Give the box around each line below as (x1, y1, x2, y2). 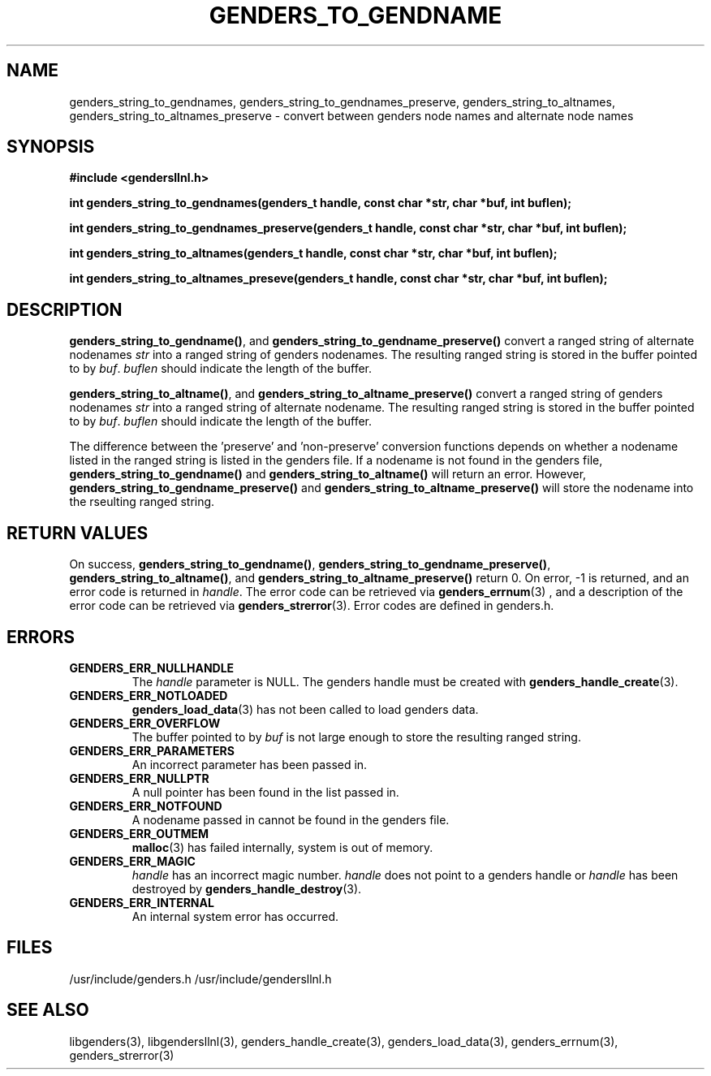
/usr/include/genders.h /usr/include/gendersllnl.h (69, 971, 332, 986)
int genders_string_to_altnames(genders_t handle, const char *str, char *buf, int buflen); (69, 246, 558, 261)
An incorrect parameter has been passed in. (131, 757, 368, 771)
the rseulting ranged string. (69, 495, 215, 509)
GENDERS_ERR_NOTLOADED (69, 688, 228, 702)
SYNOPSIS (6, 136, 95, 158)
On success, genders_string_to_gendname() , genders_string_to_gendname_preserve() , (69, 557, 551, 572)
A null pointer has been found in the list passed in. (131, 784, 399, 799)
